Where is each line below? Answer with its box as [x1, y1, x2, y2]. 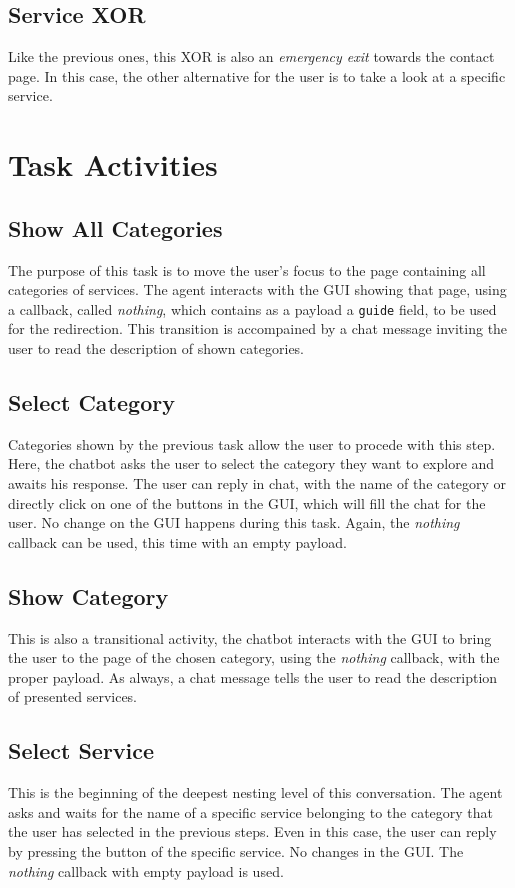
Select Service [8, 735, 155, 766]
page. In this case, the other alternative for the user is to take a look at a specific [8, 65, 506, 86]
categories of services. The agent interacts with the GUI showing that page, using [8, 279, 507, 300]
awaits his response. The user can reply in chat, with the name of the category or [8, 472, 506, 493]
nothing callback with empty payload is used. [8, 860, 284, 881]
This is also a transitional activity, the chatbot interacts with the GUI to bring [8, 627, 492, 648]
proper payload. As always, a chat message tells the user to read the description [8, 666, 498, 687]
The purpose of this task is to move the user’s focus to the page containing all [8, 259, 486, 280]
